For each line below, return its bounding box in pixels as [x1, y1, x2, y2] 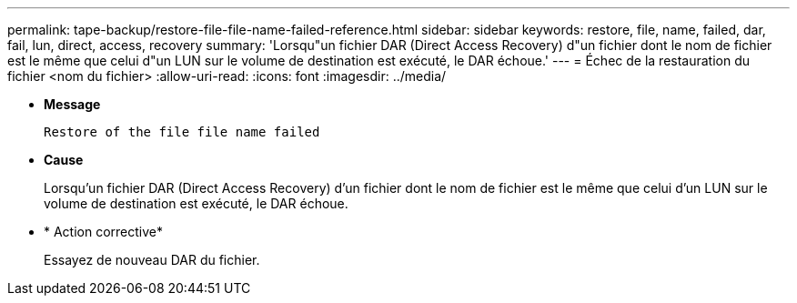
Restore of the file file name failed [44, 125, 320, 139]
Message [44, 96, 101, 112]
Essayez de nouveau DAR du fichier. [44, 252, 260, 268]
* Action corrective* [44, 224, 164, 239]
